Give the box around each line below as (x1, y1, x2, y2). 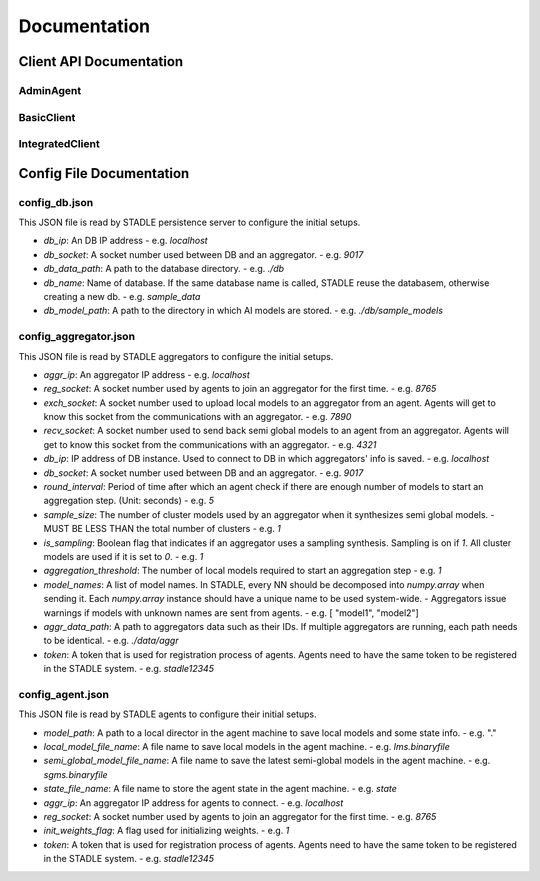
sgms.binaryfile (43, 768, 109, 780)
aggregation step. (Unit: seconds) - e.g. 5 (43, 495, 215, 507)
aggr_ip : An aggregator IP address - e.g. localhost (43, 368, 250, 380)
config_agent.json (18, 687, 110, 701)
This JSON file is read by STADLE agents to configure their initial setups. (18, 708, 317, 720)
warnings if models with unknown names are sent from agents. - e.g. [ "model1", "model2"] (43, 606, 419, 619)
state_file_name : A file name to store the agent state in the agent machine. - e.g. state (43, 783, 397, 795)
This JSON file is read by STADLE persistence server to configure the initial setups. (18, 216, 361, 229)
